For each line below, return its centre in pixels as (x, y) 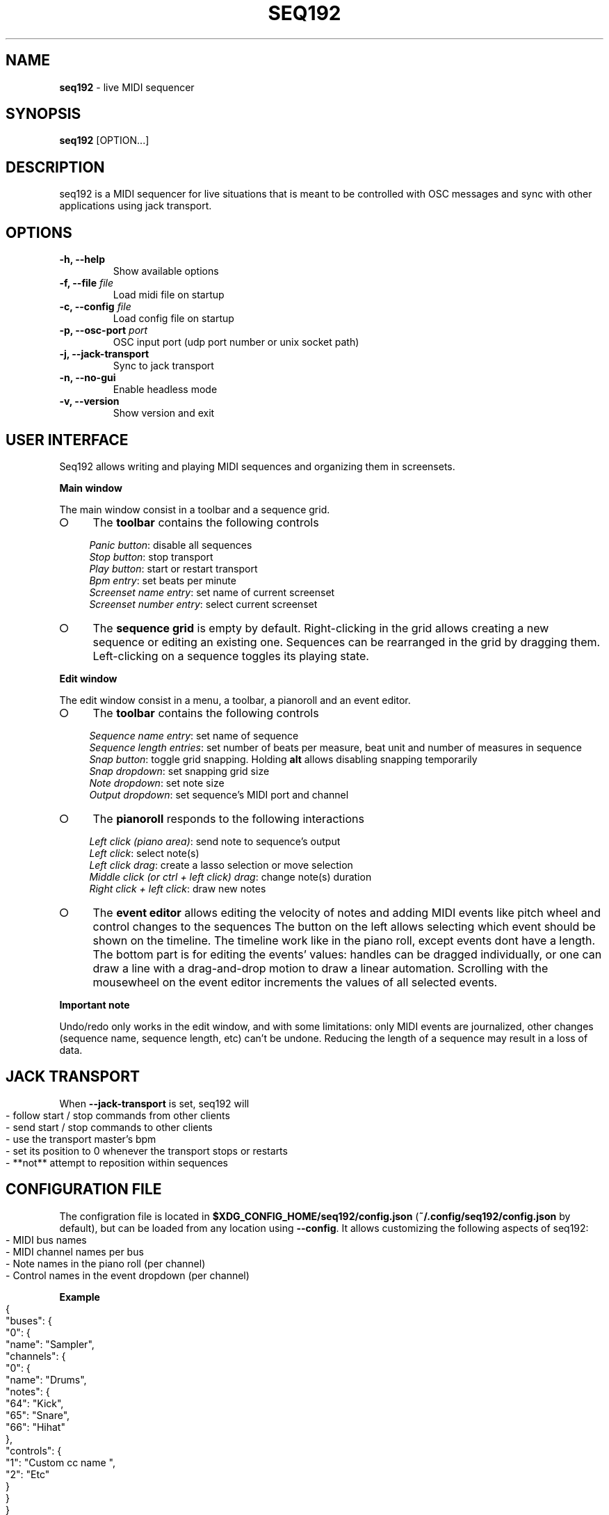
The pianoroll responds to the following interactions (228, 818)
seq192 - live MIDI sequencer (127, 87)
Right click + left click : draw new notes (178, 888)
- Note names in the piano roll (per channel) (106, 1263)
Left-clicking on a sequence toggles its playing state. (231, 656)
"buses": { (29, 1320)
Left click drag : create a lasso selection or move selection (221, 865)
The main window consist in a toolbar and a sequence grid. (195, 509)
